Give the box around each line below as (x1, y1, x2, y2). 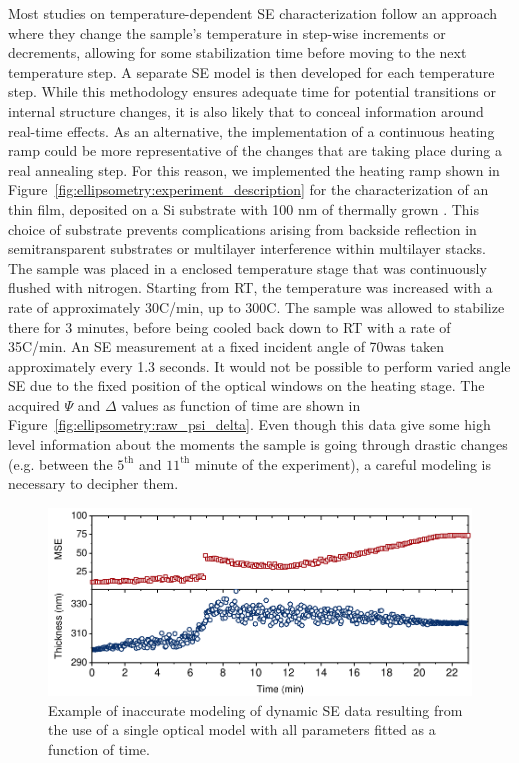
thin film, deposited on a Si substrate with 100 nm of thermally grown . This (8, 198, 480, 219)
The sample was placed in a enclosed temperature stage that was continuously (8, 257, 487, 278)
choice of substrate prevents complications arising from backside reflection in (8, 218, 477, 239)
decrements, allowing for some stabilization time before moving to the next (8, 42, 467, 63)
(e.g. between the (8, 453, 113, 474)
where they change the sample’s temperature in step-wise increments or (8, 22, 446, 43)
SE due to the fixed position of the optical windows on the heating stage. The (8, 375, 485, 396)
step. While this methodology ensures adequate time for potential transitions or (8, 81, 496, 102)
